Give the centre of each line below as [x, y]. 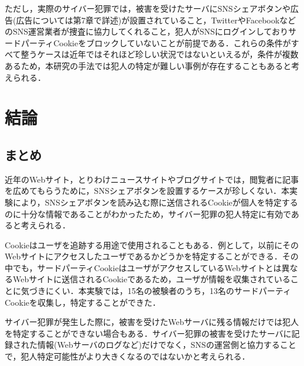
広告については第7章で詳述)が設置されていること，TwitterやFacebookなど [156, 20]
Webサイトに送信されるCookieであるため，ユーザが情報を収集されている [151, 279]
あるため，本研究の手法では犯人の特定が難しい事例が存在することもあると [148, 65]
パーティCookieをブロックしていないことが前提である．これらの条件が [156, 42]
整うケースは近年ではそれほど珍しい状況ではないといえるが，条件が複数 [160, 54]
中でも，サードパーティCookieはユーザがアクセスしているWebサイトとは [143, 267]
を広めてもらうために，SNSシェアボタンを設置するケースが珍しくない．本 [147, 191]
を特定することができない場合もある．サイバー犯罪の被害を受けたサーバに [148, 333]
